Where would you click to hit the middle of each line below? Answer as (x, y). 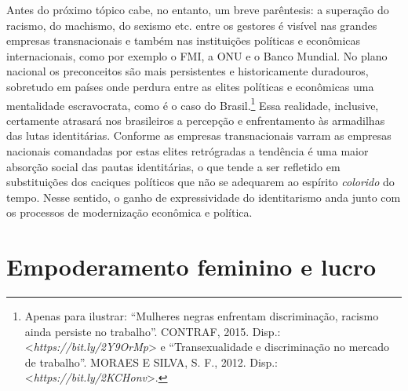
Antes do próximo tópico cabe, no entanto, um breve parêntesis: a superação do (198, 9)
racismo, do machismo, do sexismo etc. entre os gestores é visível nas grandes (192, 25)
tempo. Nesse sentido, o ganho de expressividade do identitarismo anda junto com (204, 197)
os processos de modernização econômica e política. (129, 212)
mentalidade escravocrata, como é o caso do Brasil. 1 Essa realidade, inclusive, (193, 104)
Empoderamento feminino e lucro (191, 267)
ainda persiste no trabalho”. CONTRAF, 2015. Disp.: (153, 331)
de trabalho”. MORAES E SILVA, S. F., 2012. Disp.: (151, 362)
